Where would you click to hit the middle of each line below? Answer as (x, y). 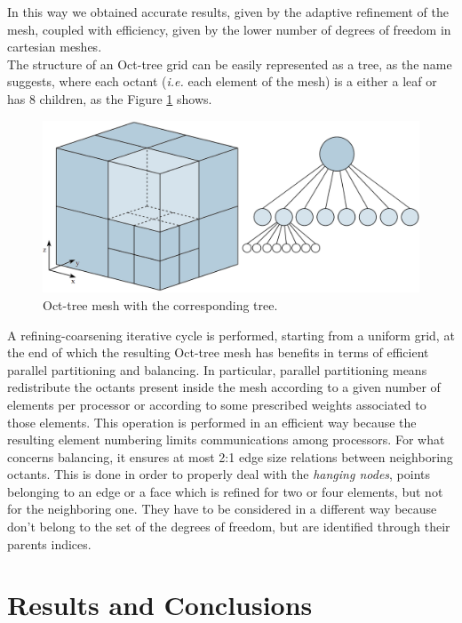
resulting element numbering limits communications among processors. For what (226, 439)
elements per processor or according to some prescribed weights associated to (217, 404)
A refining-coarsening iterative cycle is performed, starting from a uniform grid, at (231, 335)
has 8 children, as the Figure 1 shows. (110, 98)
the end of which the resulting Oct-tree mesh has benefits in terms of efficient (218, 352)
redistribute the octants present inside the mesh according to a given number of (224, 387)
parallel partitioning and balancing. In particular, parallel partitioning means (217, 369)
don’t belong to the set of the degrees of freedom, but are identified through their (229, 527)
